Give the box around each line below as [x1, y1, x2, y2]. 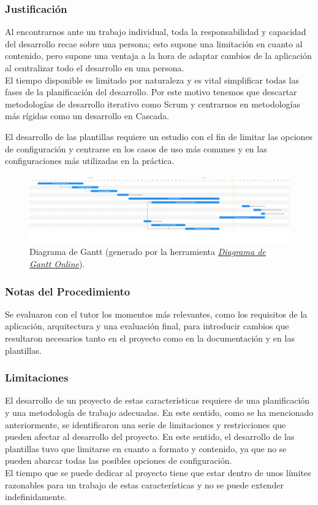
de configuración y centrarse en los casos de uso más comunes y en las [5, 142, 267, 155]
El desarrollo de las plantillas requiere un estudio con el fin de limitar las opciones [5, 130, 313, 143]
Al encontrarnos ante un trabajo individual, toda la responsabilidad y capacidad [5, 25, 306, 38]
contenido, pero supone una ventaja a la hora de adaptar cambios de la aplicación [5, 49, 312, 62]
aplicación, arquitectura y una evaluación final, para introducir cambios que [5, 319, 289, 332]
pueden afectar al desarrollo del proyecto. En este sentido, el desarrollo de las [5, 430, 295, 443]
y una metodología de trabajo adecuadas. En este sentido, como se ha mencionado [5, 406, 314, 419]
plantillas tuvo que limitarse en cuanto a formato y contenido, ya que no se [5, 442, 287, 455]
